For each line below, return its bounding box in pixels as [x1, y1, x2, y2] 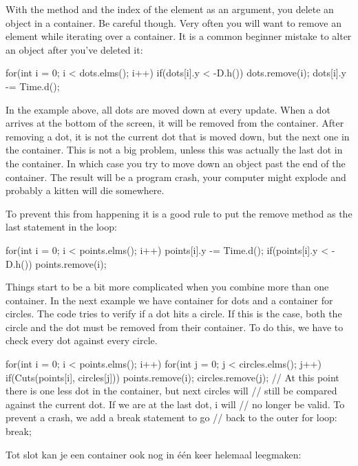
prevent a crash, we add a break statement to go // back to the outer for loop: [6, 410, 337, 425]
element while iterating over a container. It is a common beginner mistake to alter [6, 29, 352, 43]
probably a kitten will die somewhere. [6, 183, 165, 198]
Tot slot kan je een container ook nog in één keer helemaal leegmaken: [6, 447, 302, 461]
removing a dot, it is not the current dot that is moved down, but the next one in [6, 129, 350, 143]
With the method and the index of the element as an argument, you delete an [6, 2, 334, 16]
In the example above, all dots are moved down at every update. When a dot [6, 102, 330, 116]
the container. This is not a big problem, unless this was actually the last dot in [6, 142, 343, 157]
